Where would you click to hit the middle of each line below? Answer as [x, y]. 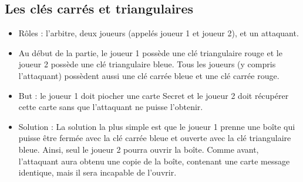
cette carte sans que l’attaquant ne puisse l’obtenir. [111, 107]
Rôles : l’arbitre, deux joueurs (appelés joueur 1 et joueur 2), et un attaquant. [159, 33]
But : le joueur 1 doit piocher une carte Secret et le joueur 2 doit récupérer [154, 95]
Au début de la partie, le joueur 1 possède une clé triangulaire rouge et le [150, 52]
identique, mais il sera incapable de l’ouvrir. [97, 172]
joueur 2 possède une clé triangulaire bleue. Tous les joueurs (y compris [147, 64]
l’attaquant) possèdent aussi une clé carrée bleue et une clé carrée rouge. [149, 75]
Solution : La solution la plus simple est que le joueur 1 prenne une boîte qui [157, 126]
